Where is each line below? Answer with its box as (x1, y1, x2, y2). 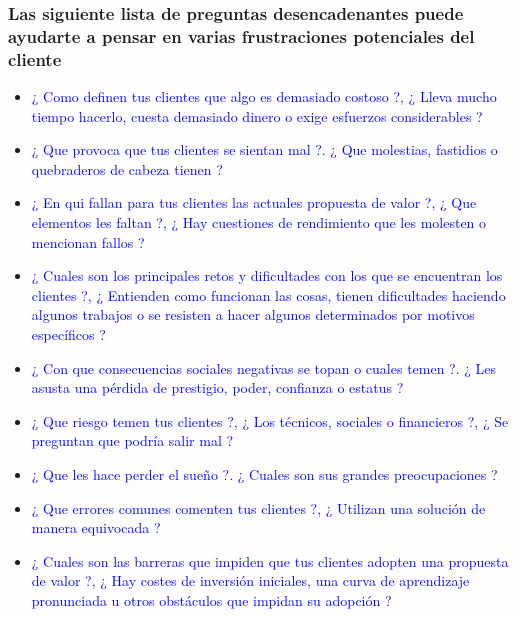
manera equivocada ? (31, 517, 161, 538)
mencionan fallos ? (31, 231, 145, 252)
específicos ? (31, 324, 106, 344)
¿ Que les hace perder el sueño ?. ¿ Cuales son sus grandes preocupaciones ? (31, 463, 498, 484)
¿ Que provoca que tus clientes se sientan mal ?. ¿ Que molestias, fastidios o (31, 139, 498, 160)
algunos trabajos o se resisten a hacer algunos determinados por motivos (31, 304, 475, 325)
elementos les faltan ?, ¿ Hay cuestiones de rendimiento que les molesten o (31, 212, 487, 233)
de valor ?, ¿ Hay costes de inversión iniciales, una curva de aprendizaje (31, 570, 470, 591)
